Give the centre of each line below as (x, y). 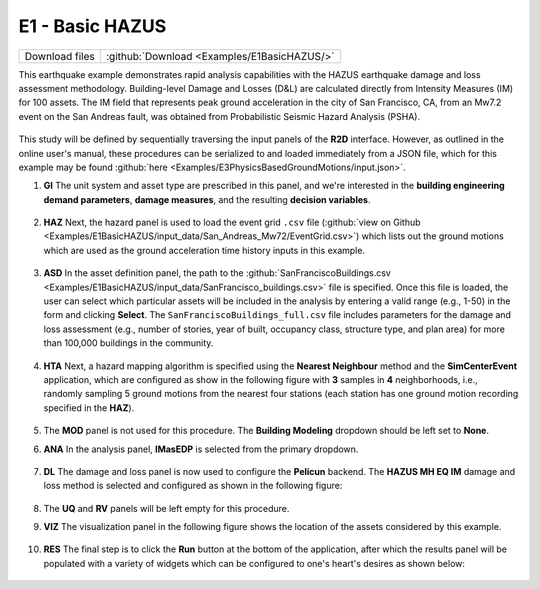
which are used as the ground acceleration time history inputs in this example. (204, 250)
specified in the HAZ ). (89, 407)
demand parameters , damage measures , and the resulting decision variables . (207, 199)
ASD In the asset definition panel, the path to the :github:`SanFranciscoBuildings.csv (217, 273)
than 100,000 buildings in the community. (128, 343)
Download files (59, 56)
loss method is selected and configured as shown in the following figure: (193, 486)
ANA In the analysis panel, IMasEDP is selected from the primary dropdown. (201, 449)
